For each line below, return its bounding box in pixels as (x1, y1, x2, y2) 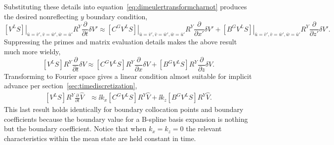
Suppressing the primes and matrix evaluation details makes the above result (4, 36, 237, 47)
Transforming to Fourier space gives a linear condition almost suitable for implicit (4, 71, 252, 81)
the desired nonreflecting (4, 11, 79, 21)
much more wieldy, (4, 46, 61, 57)
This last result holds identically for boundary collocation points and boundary (4, 104, 244, 114)
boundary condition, (86, 11, 148, 21)
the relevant (186, 123, 222, 134)
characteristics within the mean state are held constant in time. (4, 133, 196, 143)
